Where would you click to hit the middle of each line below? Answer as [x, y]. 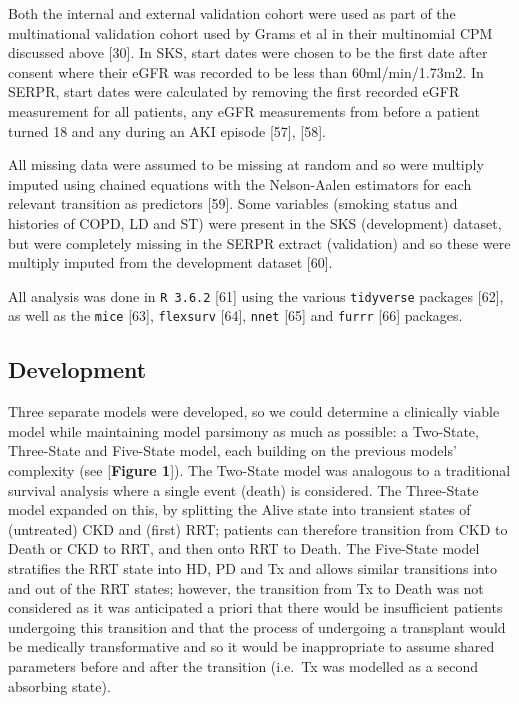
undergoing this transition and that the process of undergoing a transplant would [257, 626]
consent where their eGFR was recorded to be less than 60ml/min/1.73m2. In [246, 71]
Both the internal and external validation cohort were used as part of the [232, 13]
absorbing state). [59, 685]
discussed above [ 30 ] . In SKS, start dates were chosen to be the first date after [248, 52]
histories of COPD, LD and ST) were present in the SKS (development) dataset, [255, 222]
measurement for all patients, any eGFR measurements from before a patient [244, 110]
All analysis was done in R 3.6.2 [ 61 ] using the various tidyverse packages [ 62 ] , [256, 295]
